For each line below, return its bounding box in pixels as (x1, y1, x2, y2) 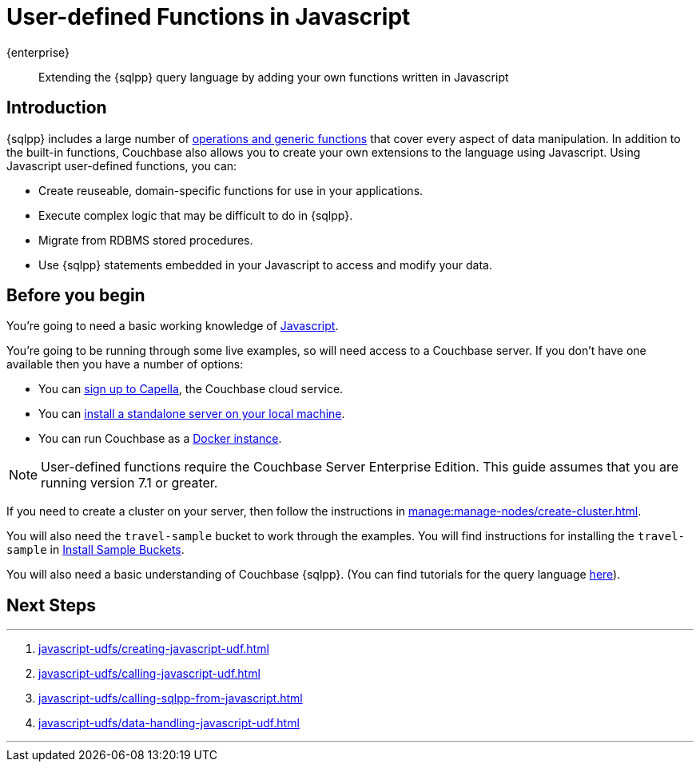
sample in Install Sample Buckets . (6, 543, 185, 557)
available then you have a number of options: (6, 357, 244, 372)
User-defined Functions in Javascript (6, 3, 411, 30)
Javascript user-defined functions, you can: (6, 158, 237, 173)
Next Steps (6, 595, 96, 615)
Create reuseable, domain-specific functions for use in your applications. (38, 183, 424, 197)
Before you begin (6, 285, 145, 306)
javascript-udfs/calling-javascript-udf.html (38, 667, 261, 681)
